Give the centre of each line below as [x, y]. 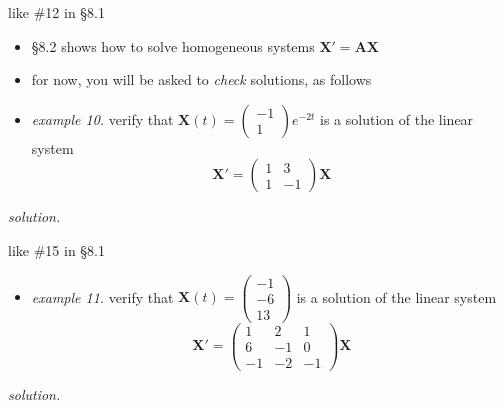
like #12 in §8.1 [56, 12]
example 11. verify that [102, 296]
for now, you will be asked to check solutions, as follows [201, 79]
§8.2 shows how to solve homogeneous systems [173, 45]
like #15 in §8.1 [56, 249]
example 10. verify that [102, 118]
